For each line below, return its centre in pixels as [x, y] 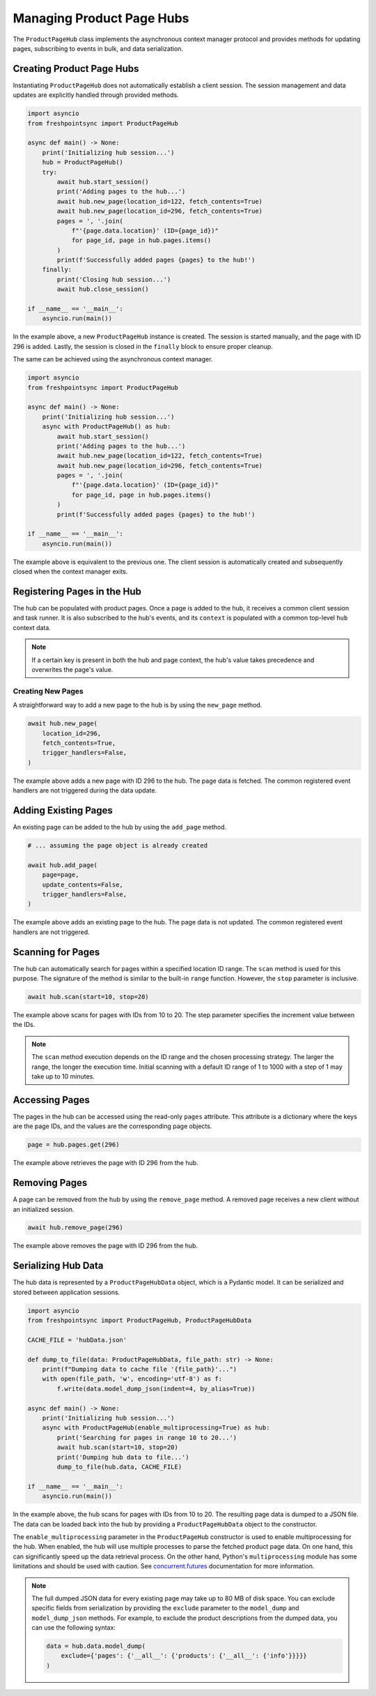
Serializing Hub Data [58, 1266]
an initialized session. [44, 1209]
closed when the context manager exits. [70, 571]
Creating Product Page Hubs [76, 69]
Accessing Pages [52, 1100]
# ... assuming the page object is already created [118, 845]
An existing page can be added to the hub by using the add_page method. [120, 827]
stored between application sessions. [66, 1292]
